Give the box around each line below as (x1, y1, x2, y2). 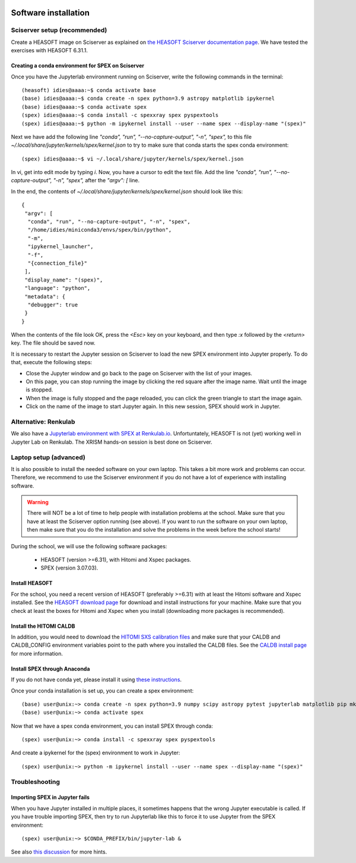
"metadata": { (24, 293, 66, 300)
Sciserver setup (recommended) (11, 26, 107, 34)
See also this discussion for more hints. (11, 848, 107, 855)
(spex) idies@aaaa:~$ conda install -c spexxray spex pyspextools (21, 112, 219, 119)
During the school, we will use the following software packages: (11, 542, 167, 549)
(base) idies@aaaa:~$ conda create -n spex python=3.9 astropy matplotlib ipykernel (21, 95, 275, 102)
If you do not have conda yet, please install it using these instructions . (11, 676, 182, 683)
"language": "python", (24, 285, 91, 292)
